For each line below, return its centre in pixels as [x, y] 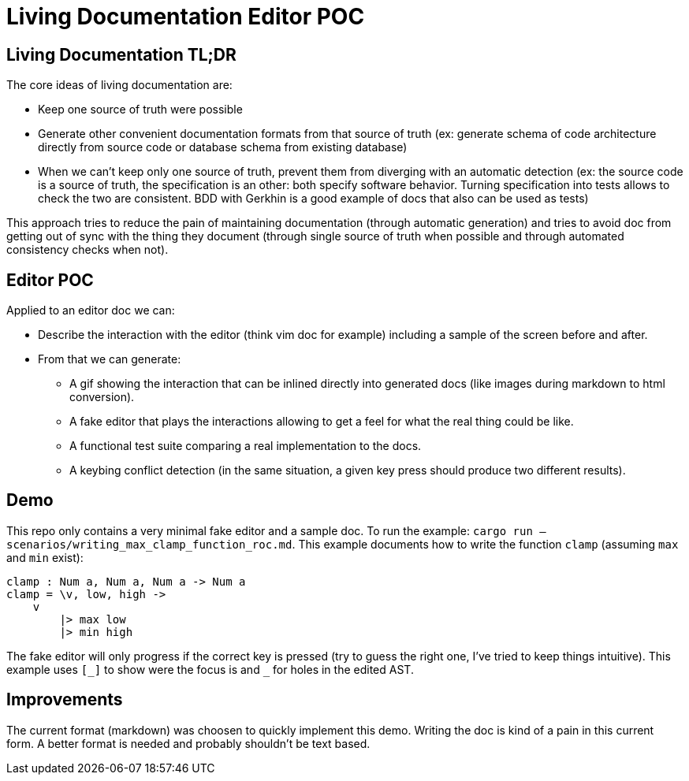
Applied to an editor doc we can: [91, 311]
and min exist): [45, 557]
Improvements [65, 700]
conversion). [102, 397]
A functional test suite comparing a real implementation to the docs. [246, 446]
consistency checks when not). [88, 250]
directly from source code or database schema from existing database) [223, 147]
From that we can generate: [110, 359]
